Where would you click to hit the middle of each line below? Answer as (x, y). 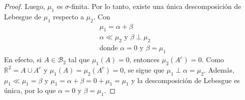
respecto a (68, 16)
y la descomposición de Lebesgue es (185, 80)
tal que (79, 59)
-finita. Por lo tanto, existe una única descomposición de (155, 6)
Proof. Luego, (25, 6)
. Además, (219, 69)
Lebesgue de (23, 16)
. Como (213, 59)
